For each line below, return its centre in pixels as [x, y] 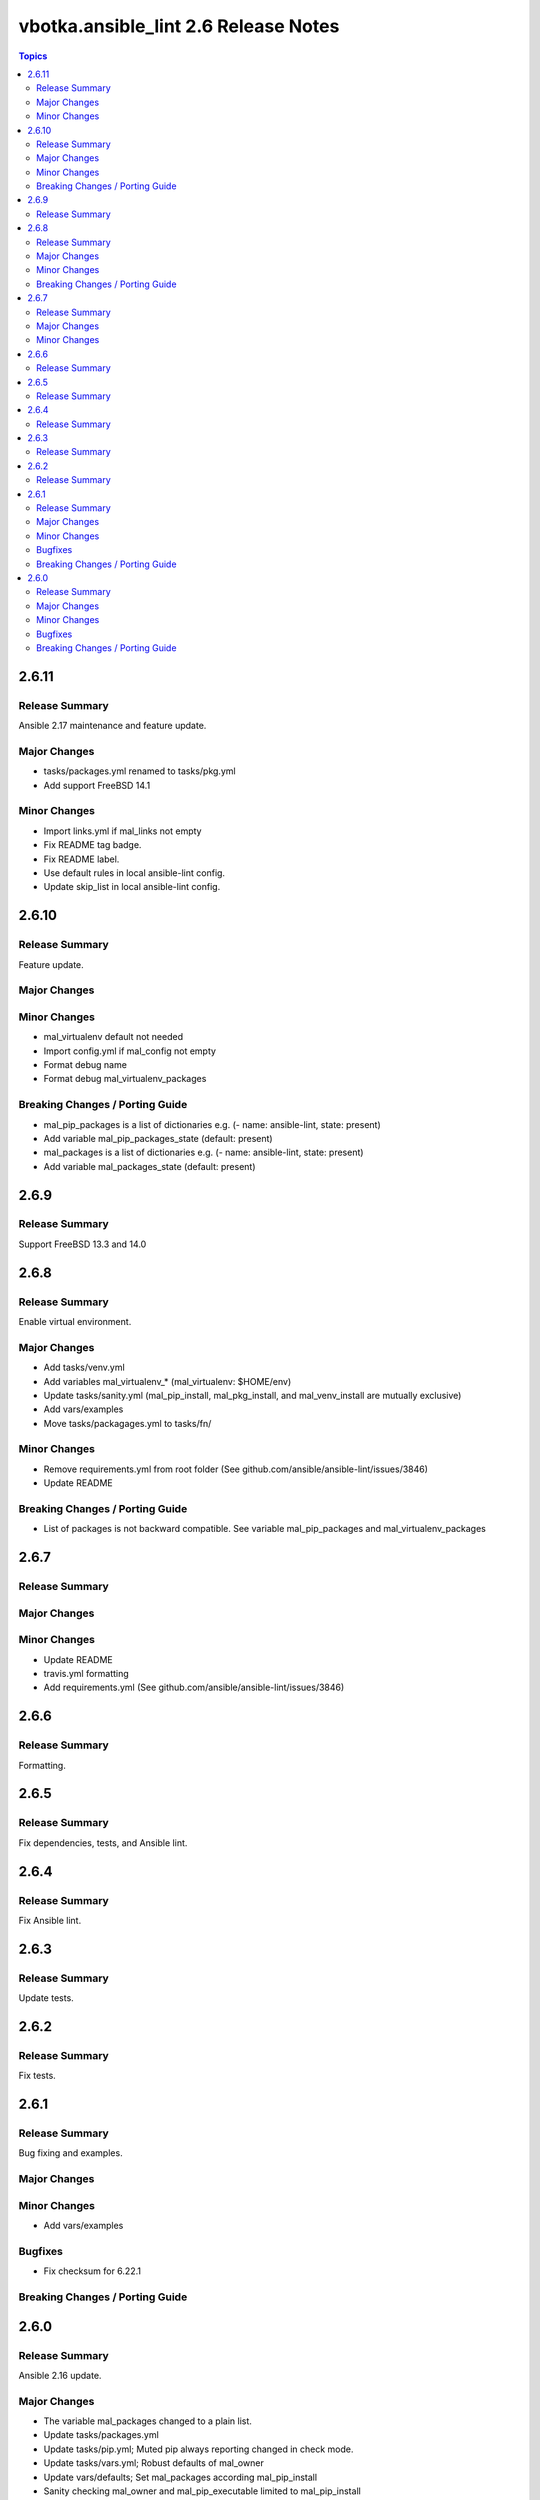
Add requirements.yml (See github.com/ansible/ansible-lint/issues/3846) [194, 1687]
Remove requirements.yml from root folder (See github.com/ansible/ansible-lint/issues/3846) [236, 1469]
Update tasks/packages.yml [101, 2435]
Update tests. [46, 1998]
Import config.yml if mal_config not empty [130, 1051]
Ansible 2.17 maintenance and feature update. [112, 726]
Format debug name [85, 1064]
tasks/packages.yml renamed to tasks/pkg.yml [139, 771]
